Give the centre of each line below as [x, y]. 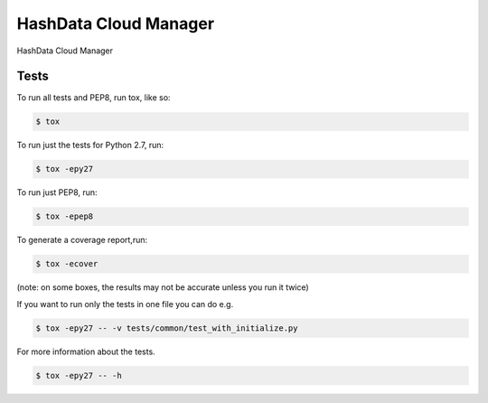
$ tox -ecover [67, 264]
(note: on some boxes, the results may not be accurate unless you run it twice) [163, 287]
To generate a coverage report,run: [82, 240]
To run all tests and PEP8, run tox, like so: [94, 98]
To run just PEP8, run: [57, 192]
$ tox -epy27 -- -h [79, 375]
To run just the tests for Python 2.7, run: [90, 145]
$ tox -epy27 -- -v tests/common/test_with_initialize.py [167, 328]
